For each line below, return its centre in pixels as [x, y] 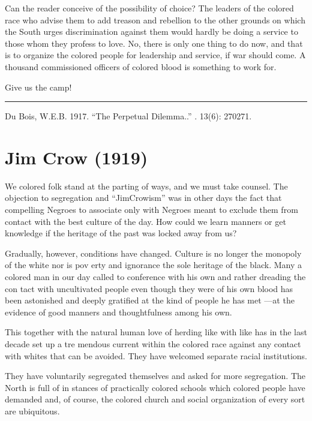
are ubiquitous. [32, 411]
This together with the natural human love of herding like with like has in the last [156, 332]
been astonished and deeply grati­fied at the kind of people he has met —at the [150, 300]
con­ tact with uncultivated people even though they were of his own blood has [149, 288]
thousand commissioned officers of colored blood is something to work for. [141, 66]
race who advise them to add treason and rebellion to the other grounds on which [155, 19]
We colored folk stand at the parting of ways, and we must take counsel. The [146, 186]
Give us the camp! [38, 87]
